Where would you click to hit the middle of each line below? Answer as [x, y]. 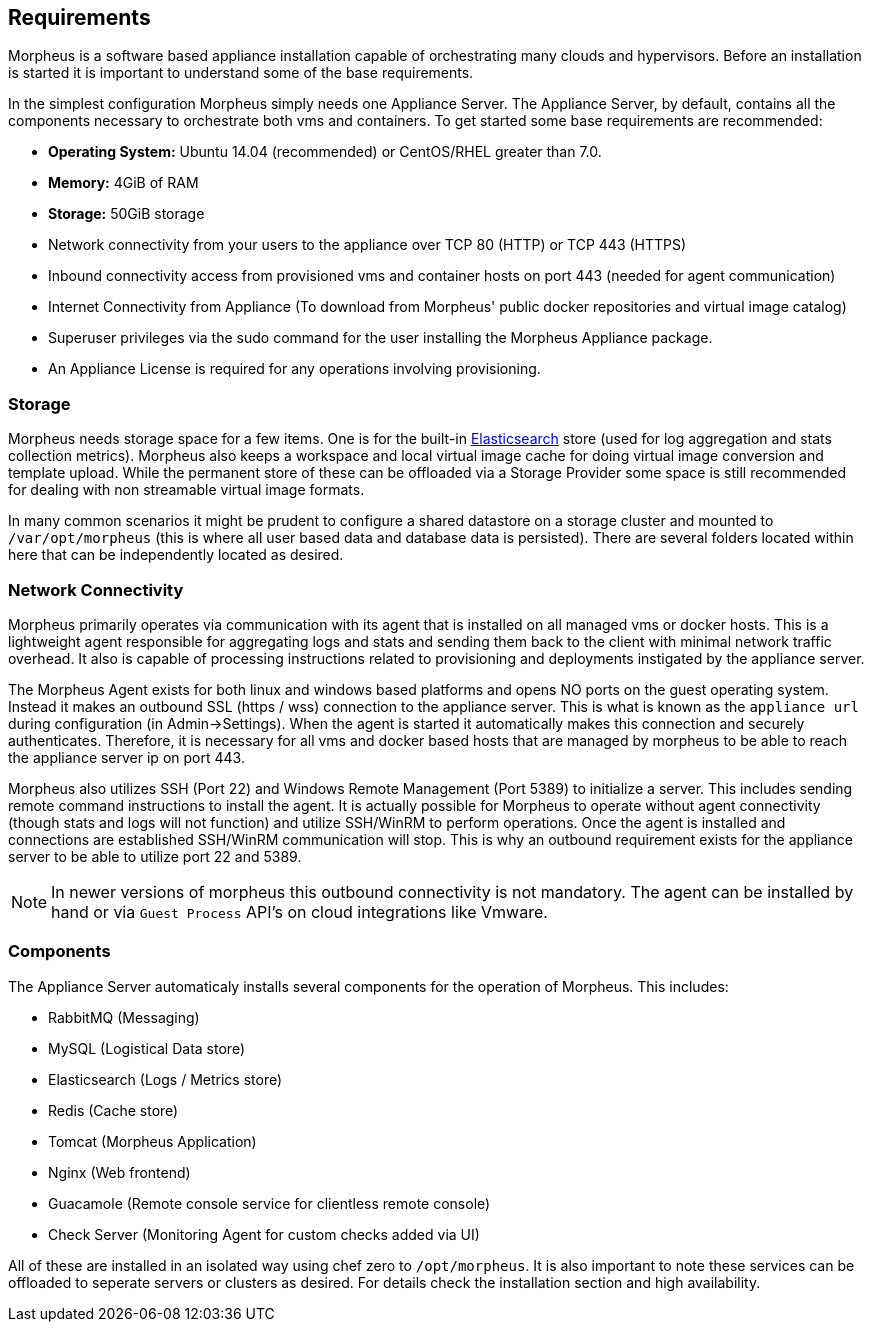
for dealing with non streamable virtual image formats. [186, 490]
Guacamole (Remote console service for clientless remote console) [269, 1203]
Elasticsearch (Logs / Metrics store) [165, 1079]
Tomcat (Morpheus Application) [152, 1141]
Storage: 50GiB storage [126, 214]
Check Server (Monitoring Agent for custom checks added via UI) [264, 1234]
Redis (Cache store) [113, 1110]
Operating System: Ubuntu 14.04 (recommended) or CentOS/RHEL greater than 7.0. [325, 152]
